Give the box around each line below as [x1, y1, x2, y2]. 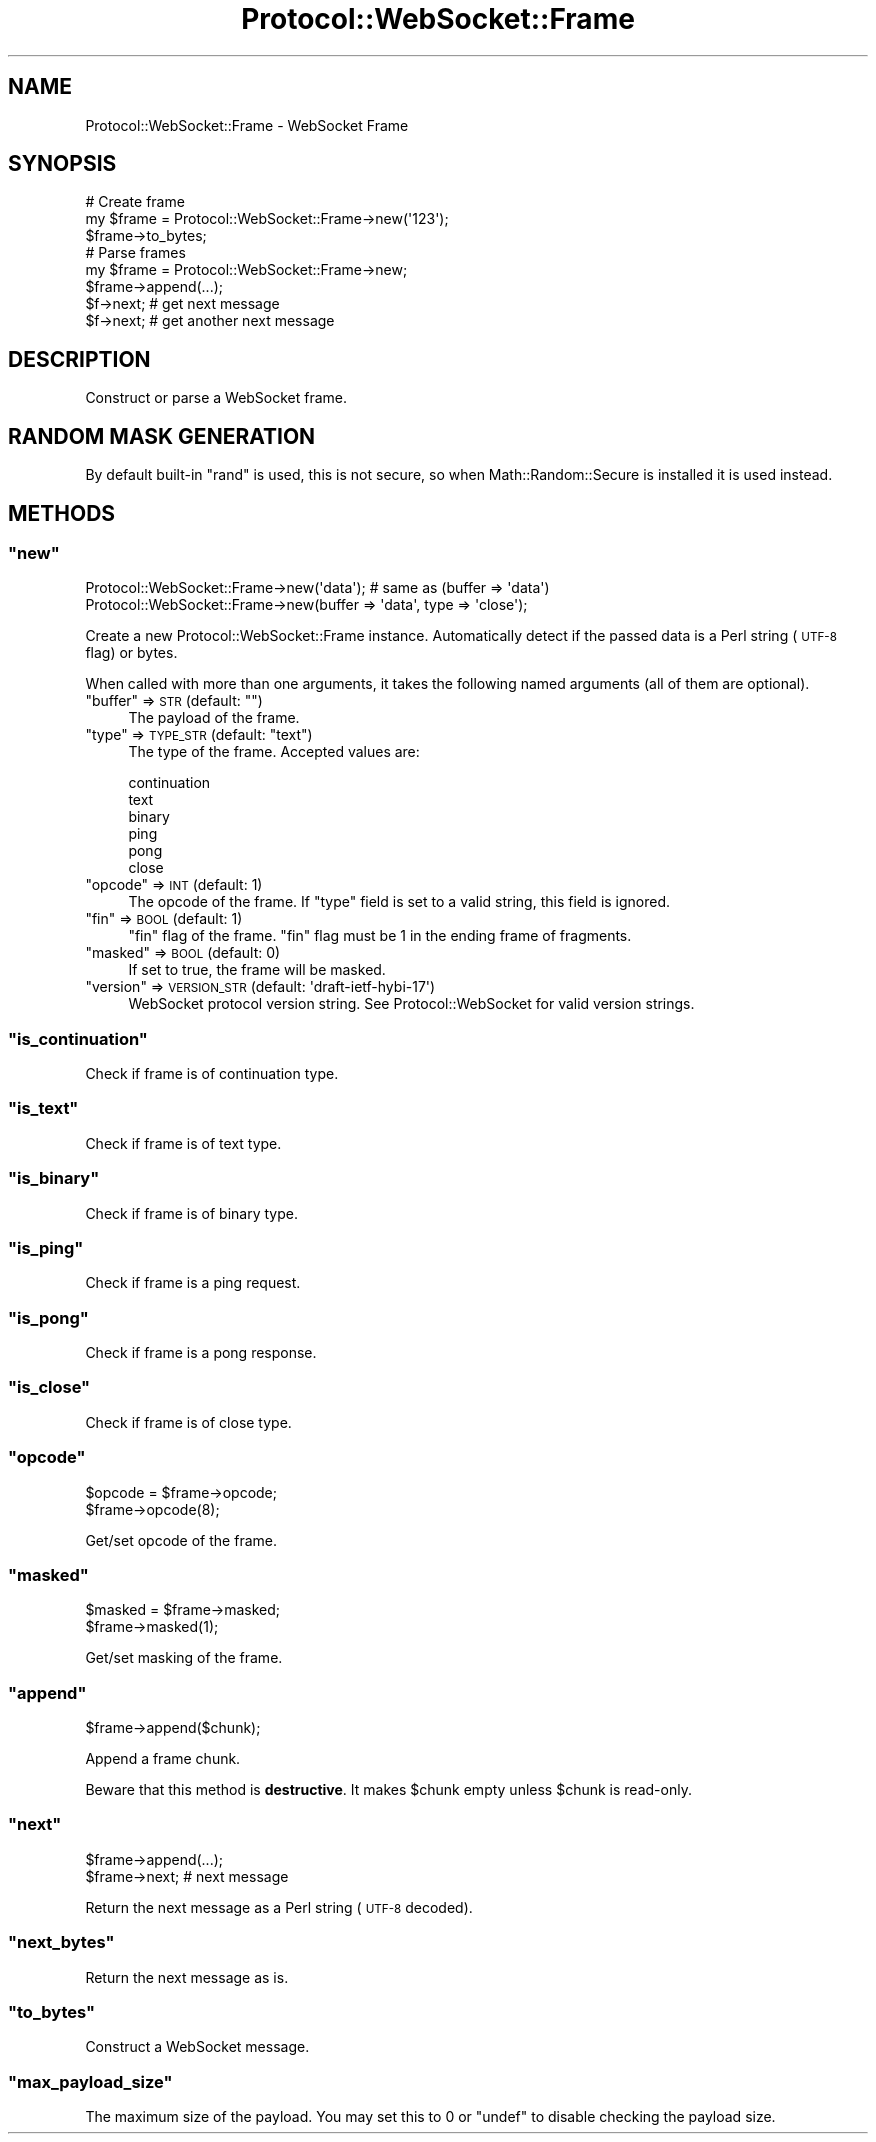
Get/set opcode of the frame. [85, 1531, 277, 1549]
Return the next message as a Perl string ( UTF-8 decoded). [85, 1898, 473, 1916]
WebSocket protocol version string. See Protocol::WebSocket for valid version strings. [128, 995, 695, 1013]
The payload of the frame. [128, 709, 300, 727]
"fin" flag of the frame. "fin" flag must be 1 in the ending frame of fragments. [128, 927, 632, 945]
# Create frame [85, 193, 185, 211]
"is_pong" [8, 1307, 89, 1328]
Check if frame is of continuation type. [85, 1065, 339, 1083]
